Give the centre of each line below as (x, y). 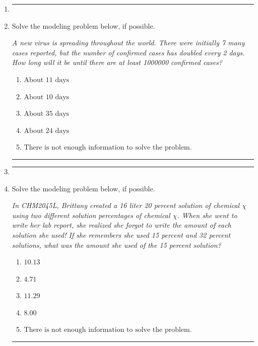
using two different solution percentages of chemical (91, 215)
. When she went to (207, 215)
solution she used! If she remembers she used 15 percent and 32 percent (121, 234)
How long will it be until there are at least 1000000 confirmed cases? (117, 62)
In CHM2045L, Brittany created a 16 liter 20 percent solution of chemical (126, 205)
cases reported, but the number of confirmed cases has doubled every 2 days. (128, 52)
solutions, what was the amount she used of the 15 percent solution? (116, 245)
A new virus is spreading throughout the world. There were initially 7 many (128, 43)
